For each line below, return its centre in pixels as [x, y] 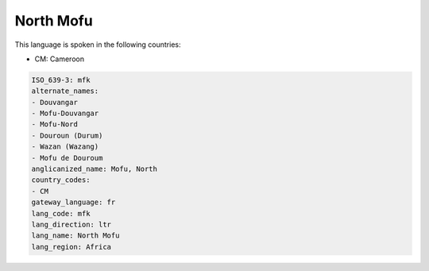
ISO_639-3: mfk [61, 80]
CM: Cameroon [60, 59]
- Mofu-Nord [55, 124]
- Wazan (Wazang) [65, 147]
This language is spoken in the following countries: [98, 45]
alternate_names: [65, 91]
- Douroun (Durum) [67, 135]
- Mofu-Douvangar [65, 114]
